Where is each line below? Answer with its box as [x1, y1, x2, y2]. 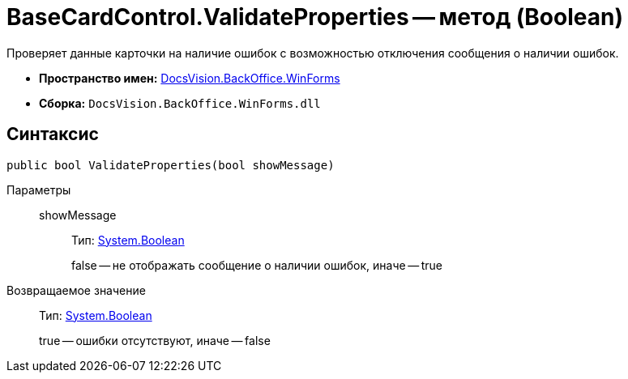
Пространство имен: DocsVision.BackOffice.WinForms [39, 70, 340, 85]
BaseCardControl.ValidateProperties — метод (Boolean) [6, 3, 623, 31]
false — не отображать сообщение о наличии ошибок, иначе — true [71, 258, 443, 272]
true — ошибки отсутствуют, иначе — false [39, 333, 271, 347]
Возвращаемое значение [6, 283, 146, 297]
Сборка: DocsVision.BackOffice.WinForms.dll [39, 96, 321, 110]
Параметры [6, 182, 71, 197]
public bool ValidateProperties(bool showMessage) [6, 158, 335, 172]
